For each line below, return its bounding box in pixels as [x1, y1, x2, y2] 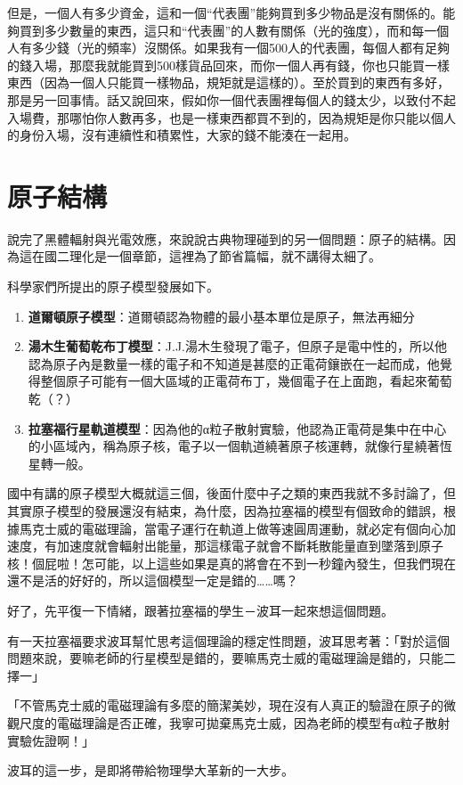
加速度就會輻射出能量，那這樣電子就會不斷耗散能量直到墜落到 [56, 536, 418, 555]
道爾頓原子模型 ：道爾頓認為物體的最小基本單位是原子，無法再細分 [28, 307, 415, 325]
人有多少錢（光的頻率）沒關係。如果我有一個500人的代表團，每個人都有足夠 [7, 38, 450, 57]
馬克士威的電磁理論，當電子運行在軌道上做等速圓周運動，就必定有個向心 [19, 519, 443, 537]
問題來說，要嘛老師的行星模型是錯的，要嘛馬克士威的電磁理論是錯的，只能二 [7, 649, 456, 667]
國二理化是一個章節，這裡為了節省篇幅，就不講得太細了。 [44, 247, 381, 266]
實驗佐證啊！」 [7, 731, 94, 749]
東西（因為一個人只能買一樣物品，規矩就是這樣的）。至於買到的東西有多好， [7, 73, 450, 92]
